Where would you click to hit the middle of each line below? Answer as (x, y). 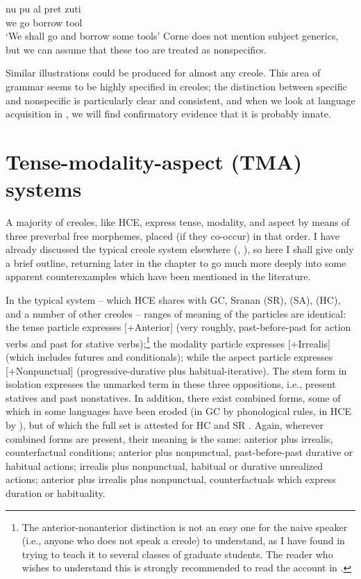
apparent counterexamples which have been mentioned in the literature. (158, 276)
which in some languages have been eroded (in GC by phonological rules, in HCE (178, 411)
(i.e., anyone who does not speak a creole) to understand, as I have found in (183, 540)
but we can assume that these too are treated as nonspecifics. (136, 49)
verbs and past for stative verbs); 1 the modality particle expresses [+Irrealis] (168, 342)
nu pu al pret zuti (43, 8)
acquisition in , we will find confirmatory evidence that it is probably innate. (168, 114)
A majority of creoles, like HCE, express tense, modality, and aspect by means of (178, 222)
